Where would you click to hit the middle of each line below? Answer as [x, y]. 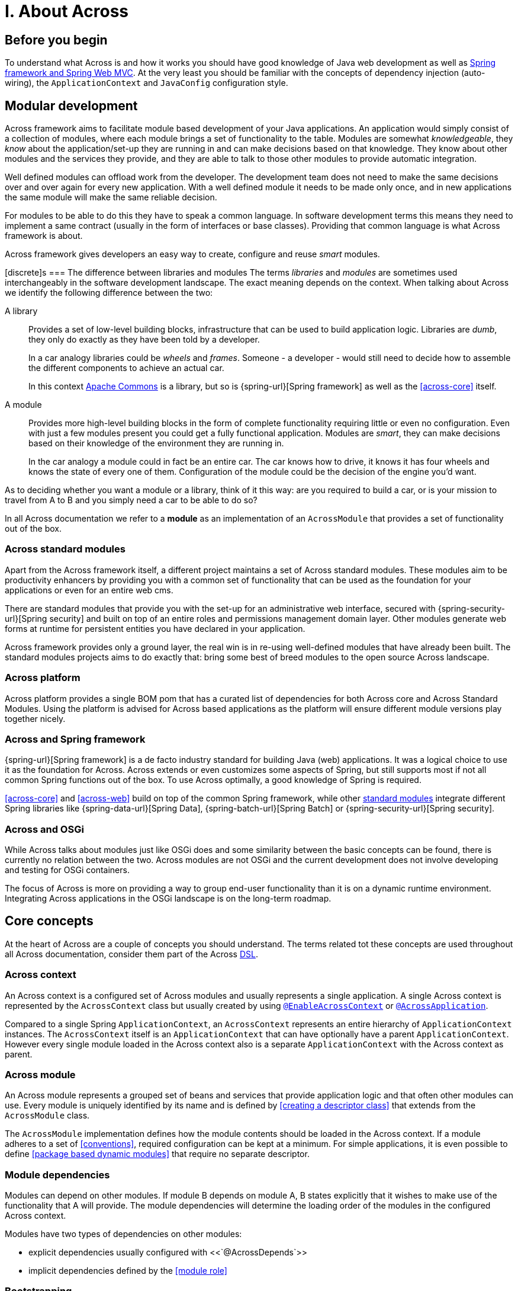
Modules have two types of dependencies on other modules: [123, 1234]
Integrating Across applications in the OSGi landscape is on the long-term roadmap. [168, 899]
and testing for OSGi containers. [67, 870]
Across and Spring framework [75, 739]
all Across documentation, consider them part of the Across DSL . [131, 954]
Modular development [71, 106]
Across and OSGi [44, 829]
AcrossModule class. [47, 1116]
